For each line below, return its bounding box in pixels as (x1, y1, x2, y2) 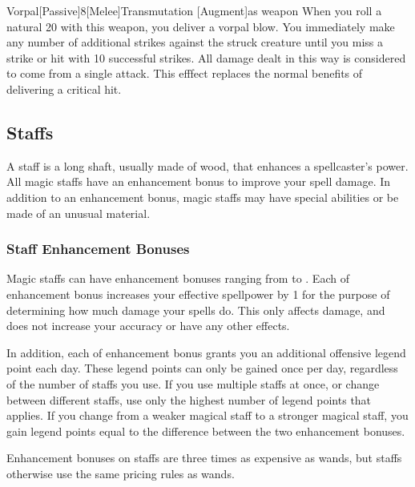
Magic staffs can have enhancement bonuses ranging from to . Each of (6, 270, 349, 287)
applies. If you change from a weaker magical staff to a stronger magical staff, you (6, 407, 409, 424)
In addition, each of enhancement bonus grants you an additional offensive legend (6, 344, 406, 360)
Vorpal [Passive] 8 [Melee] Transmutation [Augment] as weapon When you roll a (6, 2, 382, 18)
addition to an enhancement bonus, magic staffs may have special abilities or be (6, 188, 399, 205)
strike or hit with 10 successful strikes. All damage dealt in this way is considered (6, 49, 406, 66)
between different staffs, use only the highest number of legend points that (6, 391, 372, 408)
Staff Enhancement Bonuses (6, 239, 190, 259)
